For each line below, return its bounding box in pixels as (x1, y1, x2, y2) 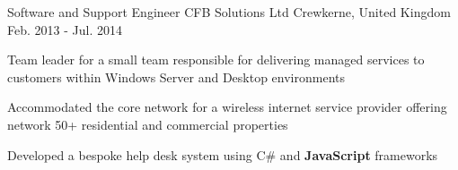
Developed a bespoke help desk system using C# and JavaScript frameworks (7, 145, 438, 164)
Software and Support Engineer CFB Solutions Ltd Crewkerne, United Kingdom (7, 3, 451, 21)
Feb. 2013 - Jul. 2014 (7, 20, 122, 38)
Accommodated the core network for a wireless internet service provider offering (7, 98, 447, 116)
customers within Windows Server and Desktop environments (7, 67, 346, 86)
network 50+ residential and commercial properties (7, 115, 288, 133)
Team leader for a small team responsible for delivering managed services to (7, 50, 425, 69)
